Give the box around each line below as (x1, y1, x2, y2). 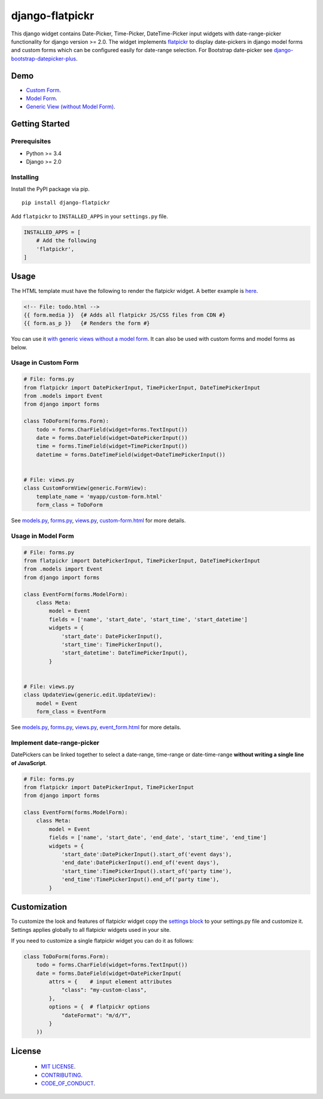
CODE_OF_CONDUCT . (41, 1080, 96, 1087)
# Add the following (36, 237, 97, 244)
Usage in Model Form (11, 532, 74, 540)
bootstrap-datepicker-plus (11, 55, 77, 62)
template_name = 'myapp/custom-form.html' (36, 493, 163, 500)
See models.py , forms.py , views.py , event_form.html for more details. (11, 724, 182, 731)
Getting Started (11, 119, 70, 129)
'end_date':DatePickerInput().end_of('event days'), (61, 859, 220, 866)
